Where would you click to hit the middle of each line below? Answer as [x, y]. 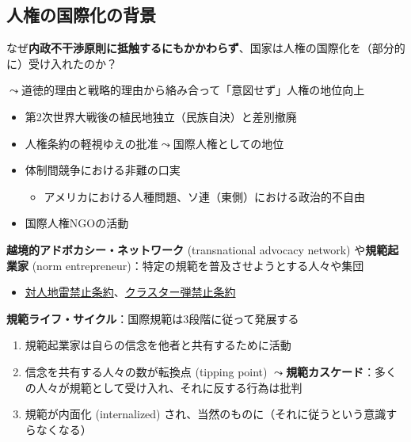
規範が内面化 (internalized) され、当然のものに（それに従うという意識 [205, 414]
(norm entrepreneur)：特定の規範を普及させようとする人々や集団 [198, 265]
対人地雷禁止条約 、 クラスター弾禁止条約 [130, 292]
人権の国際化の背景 [81, 15]
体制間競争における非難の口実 [103, 170]
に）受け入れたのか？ [62, 63]
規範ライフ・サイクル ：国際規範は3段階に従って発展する [153, 318]
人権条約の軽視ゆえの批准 [91, 143]
